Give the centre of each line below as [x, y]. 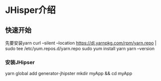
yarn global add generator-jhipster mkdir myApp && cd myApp [69, 74]
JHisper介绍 [31, 10]
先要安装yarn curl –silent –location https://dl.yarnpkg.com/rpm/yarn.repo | [81, 43]
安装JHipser [20, 62]
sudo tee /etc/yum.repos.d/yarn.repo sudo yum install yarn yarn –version [80, 48]
